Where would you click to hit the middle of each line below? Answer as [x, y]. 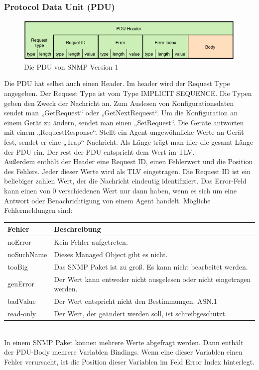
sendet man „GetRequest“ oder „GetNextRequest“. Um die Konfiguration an [121, 113]
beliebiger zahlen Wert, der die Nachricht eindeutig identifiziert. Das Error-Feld [125, 181]
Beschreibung [77, 229]
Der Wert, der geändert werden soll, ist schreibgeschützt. [140, 313]
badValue [22, 301]
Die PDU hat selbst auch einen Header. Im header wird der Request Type [117, 83]
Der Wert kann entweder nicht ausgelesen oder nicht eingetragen [152, 279]
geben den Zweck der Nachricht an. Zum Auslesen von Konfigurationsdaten [119, 103]
